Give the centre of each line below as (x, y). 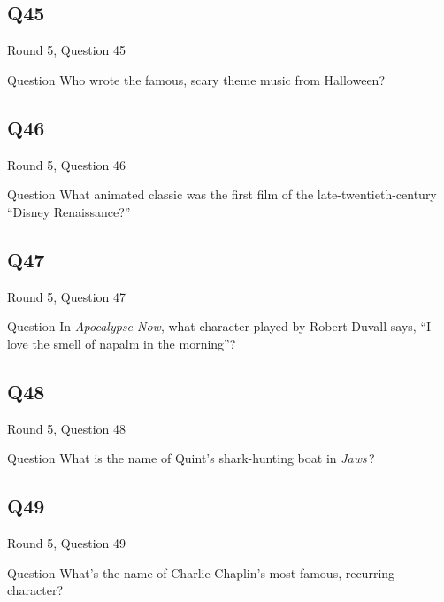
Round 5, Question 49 (67, 542)
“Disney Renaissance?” (69, 211)
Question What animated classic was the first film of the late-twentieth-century (222, 194)
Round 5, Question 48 (67, 428)
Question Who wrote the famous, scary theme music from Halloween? (196, 79)
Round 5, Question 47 (67, 296)
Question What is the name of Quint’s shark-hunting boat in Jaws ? (191, 458)
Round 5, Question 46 (67, 164)
